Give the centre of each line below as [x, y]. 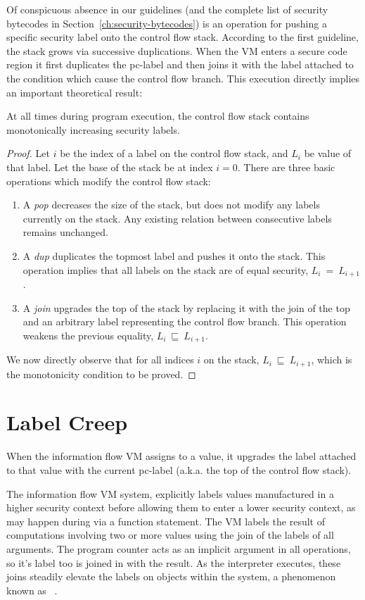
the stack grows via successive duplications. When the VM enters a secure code [177, 50]
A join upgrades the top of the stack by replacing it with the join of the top [186, 307]
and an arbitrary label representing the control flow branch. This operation [185, 321]
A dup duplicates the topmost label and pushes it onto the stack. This [174, 255]
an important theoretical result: [75, 92]
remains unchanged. [65, 232]
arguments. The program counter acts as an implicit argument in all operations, [179, 548]
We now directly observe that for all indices [100, 360]
